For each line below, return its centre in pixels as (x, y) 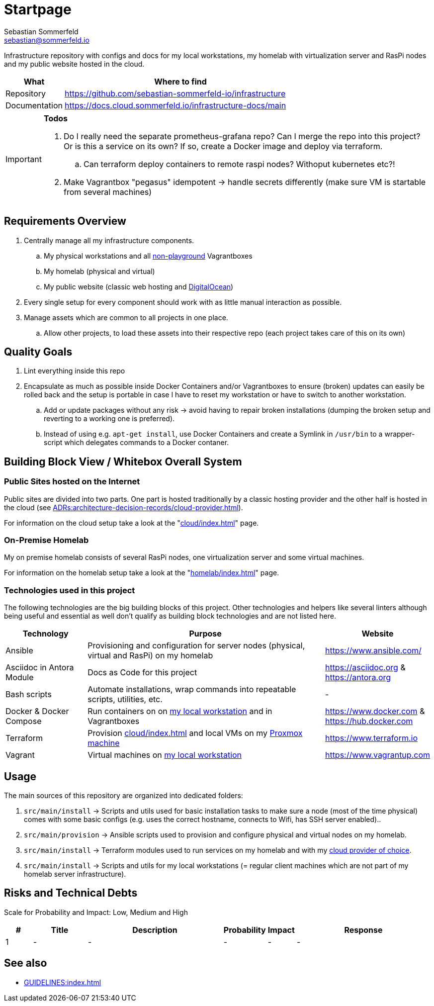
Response (363, 930)
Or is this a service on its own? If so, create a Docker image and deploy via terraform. (223, 146)
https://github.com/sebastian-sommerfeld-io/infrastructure (175, 93)
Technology (45, 634)
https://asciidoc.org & (365, 668)
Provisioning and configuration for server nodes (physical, (196, 646)
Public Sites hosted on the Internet (72, 482)
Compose (24, 721)
